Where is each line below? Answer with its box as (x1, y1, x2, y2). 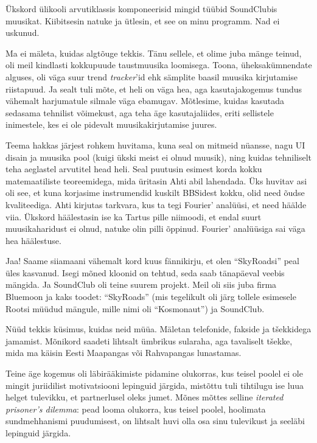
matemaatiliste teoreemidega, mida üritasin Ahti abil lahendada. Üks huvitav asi (5, 174, 307, 187)
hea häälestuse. (5, 234, 61, 246)
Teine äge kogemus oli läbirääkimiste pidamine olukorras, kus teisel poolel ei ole (5, 367, 303, 380)
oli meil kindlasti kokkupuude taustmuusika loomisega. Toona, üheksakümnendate (5, 58, 312, 71)
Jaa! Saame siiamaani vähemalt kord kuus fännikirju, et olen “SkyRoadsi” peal (5, 254, 299, 267)
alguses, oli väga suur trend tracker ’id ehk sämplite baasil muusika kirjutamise (5, 70, 298, 83)
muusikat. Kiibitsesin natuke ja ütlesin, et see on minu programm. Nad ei (5, 14, 280, 27)
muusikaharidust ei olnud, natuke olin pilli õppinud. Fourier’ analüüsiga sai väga (5, 222, 305, 235)
